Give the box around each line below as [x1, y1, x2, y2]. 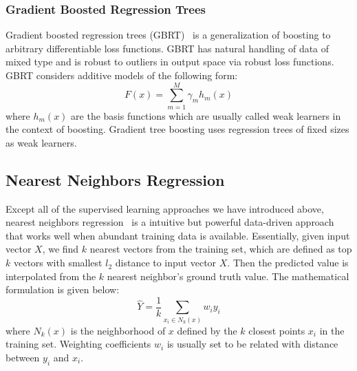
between [6, 350, 40, 364]
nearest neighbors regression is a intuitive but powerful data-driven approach [6, 215, 334, 229]
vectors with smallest [13, 255, 102, 270]
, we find [42, 242, 79, 256]
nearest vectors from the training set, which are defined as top [89, 242, 352, 256]
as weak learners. [6, 135, 77, 149]
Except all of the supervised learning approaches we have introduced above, [6, 201, 324, 215]
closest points [248, 323, 305, 337]
